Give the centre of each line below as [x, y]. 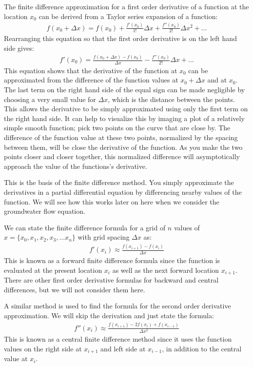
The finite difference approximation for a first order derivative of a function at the [126, 6]
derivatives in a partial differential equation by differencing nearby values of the [123, 192]
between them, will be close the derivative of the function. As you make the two [123, 147]
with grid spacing [104, 237]
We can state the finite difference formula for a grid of [85, 227]
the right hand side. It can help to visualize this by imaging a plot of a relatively [124, 118]
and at [217, 80]
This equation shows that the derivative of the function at [91, 70]
